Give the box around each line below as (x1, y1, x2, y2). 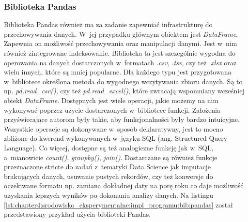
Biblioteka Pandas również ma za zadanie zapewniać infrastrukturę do (4, 19, 213, 30)
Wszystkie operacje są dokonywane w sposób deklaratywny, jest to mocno (4, 123, 223, 133)
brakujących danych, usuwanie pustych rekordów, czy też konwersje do (4, 171, 213, 181)
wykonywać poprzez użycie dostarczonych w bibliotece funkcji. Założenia (4, 104, 221, 115)
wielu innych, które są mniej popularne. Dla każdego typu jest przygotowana (4, 67, 232, 77)
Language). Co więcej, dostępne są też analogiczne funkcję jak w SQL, (4, 142, 214, 152)
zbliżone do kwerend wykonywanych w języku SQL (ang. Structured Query (4, 133, 228, 143)
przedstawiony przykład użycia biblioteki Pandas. (4, 209, 151, 219)
